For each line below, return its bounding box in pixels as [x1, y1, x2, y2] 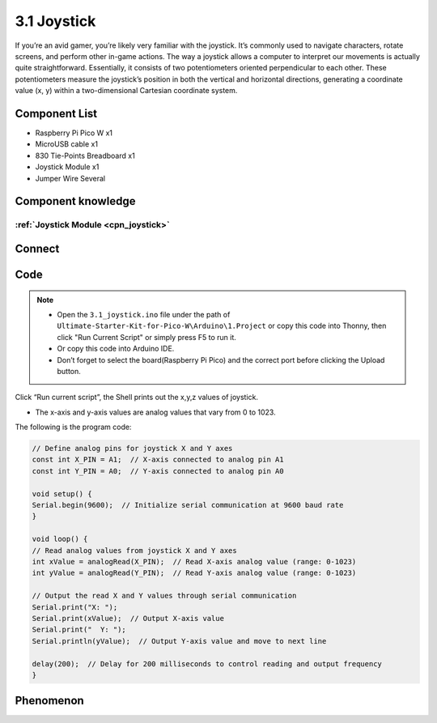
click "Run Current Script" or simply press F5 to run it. [57, 332, 236, 342]
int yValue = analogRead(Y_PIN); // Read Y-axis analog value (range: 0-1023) [32, 568, 357, 578]
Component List [15, 106, 98, 121]
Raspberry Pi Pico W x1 [35, 128, 113, 138]
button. [57, 366, 81, 376]
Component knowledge [15, 194, 136, 208]
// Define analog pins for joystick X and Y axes [32, 444, 233, 453]
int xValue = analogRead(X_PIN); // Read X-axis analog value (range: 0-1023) [32, 557, 357, 566]
